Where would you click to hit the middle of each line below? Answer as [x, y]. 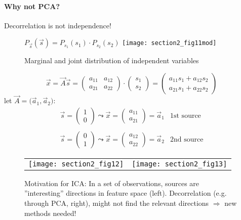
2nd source [187, 139]
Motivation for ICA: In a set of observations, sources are [112, 183]
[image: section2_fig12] [76, 164]
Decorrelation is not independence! [58, 25]
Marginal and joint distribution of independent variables [112, 60]
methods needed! [50, 213]
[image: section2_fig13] [179, 164]
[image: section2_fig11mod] [169, 43]
